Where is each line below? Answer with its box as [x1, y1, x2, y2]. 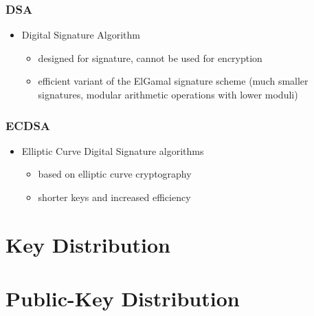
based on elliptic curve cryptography [38, 167, 192, 181]
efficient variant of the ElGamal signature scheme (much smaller [38, 74, 309, 88]
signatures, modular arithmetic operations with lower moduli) [38, 87, 298, 101]
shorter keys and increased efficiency [38, 190, 191, 204]
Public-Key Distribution [5, 284, 240, 313]
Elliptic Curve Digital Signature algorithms [21, 143, 204, 158]
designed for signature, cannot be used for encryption [38, 50, 262, 65]
